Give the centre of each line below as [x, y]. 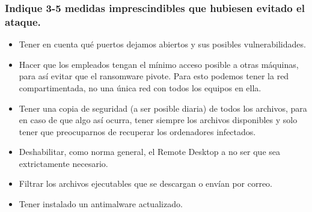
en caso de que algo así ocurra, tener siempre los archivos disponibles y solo [158, 120]
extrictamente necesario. [63, 163]
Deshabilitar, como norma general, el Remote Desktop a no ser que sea [150, 152]
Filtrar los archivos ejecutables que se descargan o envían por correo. [146, 183]
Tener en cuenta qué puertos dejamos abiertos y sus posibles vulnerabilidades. [162, 44]
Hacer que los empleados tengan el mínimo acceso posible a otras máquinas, [159, 64]
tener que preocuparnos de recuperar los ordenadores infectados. [137, 131]
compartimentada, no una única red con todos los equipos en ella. [140, 87]
